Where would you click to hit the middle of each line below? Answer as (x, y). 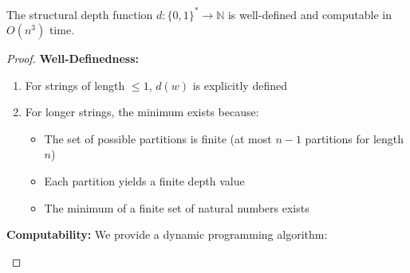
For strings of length (75, 85)
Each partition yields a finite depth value (144, 181)
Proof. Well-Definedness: (73, 58)
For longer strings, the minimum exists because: (142, 112)
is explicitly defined (240, 85)
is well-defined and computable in (310, 14)
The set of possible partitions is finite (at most (158, 138)
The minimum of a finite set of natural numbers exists (177, 207)
